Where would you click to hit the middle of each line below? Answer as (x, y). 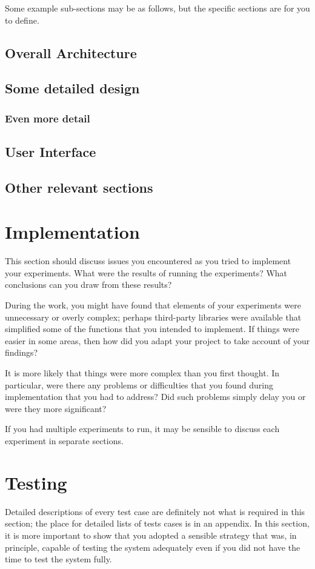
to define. (22, 20)
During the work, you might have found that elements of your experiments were (153, 305)
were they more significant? (56, 408)
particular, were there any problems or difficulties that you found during (139, 384)
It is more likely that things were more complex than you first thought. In (142, 373)
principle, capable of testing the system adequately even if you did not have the (153, 547)
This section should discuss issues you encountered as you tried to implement (148, 261)
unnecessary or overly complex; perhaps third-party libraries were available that (153, 317)
